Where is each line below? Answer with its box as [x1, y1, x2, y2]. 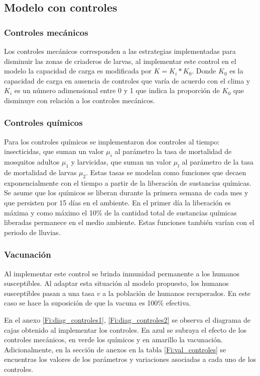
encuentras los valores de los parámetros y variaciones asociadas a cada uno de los [4, 354, 256, 364]
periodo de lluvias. [4, 227, 61, 237]
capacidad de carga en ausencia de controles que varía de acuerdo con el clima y [4, 75, 250, 86]
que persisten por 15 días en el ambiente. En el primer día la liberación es [4, 197, 231, 207]
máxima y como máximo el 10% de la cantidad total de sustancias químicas [4, 207, 237, 217]
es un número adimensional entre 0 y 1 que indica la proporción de [14, 85, 220, 96]
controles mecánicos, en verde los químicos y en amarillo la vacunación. [4, 334, 223, 345]
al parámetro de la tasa [182, 157, 254, 167]
